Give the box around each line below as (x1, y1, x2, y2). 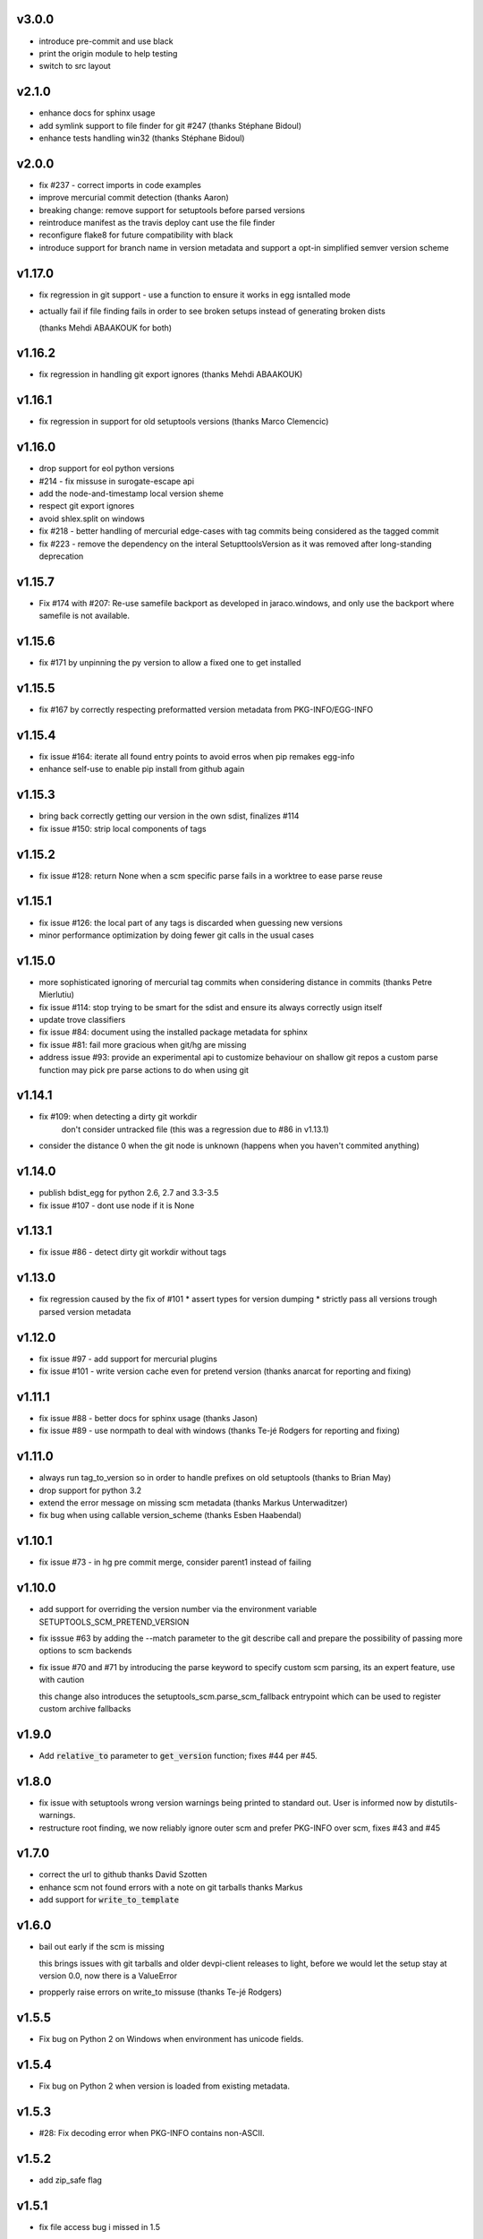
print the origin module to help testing (38, 47, 178, 58)
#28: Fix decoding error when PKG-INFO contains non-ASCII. (38, 2128, 266, 2139)
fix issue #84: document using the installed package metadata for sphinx (38, 1026, 309, 1038)
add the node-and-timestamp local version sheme (38, 488, 224, 499)
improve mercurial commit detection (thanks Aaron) (38, 193, 229, 203)
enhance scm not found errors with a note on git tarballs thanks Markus (38, 1882, 303, 1892)
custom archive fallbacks (38, 1703, 131, 1714)
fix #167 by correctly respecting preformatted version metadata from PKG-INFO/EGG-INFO (38, 704, 374, 716)
